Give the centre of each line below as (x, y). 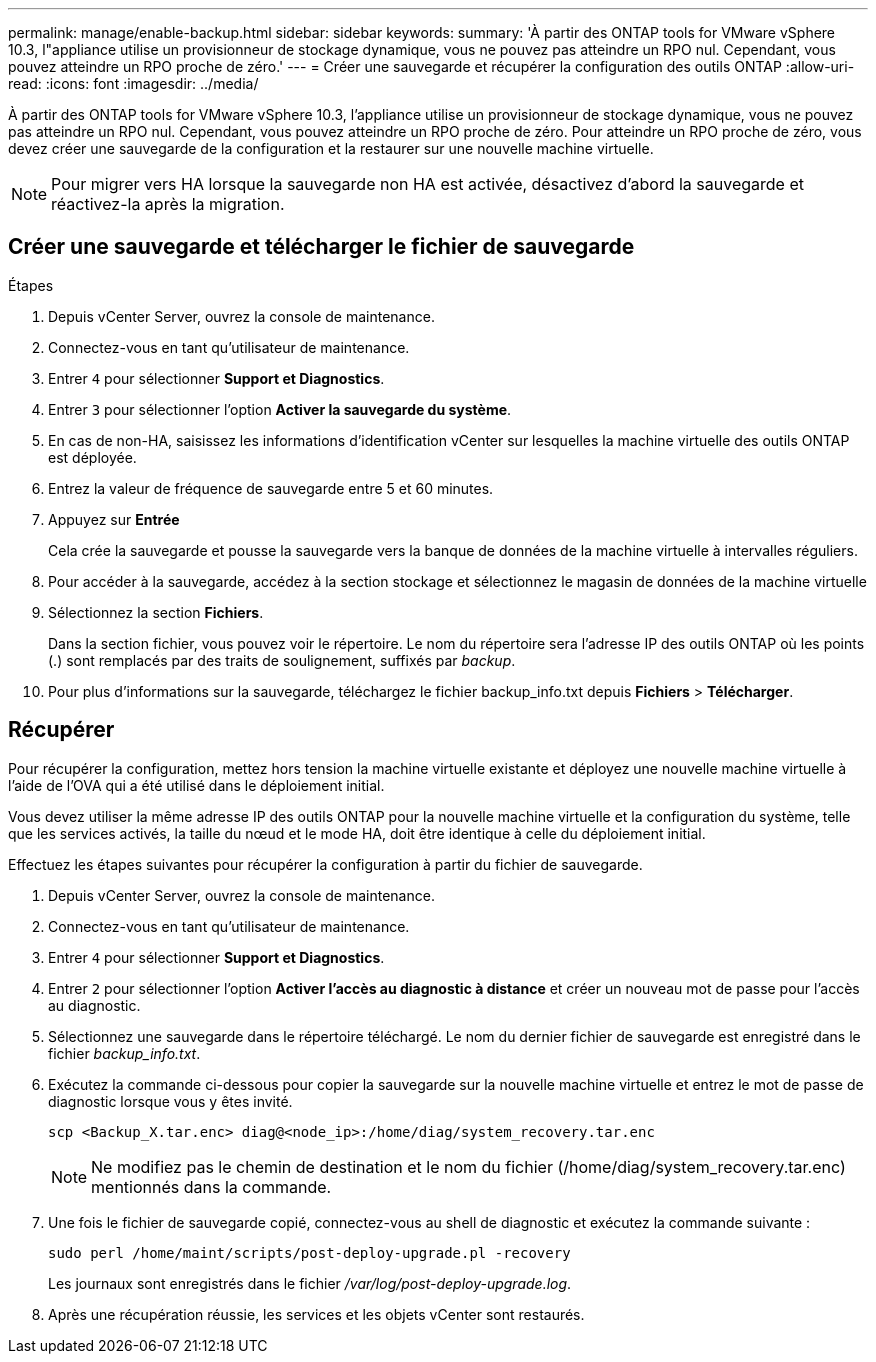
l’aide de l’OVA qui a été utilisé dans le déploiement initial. (196, 785)
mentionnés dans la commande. (211, 1186)
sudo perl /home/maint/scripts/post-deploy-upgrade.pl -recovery (309, 1252)
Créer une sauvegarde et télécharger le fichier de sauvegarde (321, 247)
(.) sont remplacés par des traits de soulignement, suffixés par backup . (282, 660)
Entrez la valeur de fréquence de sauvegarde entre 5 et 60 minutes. (271, 488)
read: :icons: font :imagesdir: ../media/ (133, 83)
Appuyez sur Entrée (114, 519)
